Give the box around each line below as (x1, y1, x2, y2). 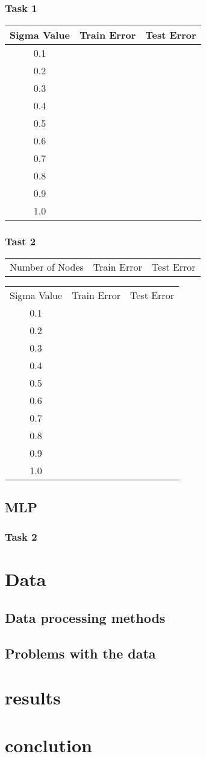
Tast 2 (5, 234, 36, 249)
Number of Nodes (10, 260, 84, 274)
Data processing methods (5, 608, 166, 627)
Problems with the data (5, 643, 156, 662)
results (5, 685, 61, 710)
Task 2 (5, 529, 37, 544)
